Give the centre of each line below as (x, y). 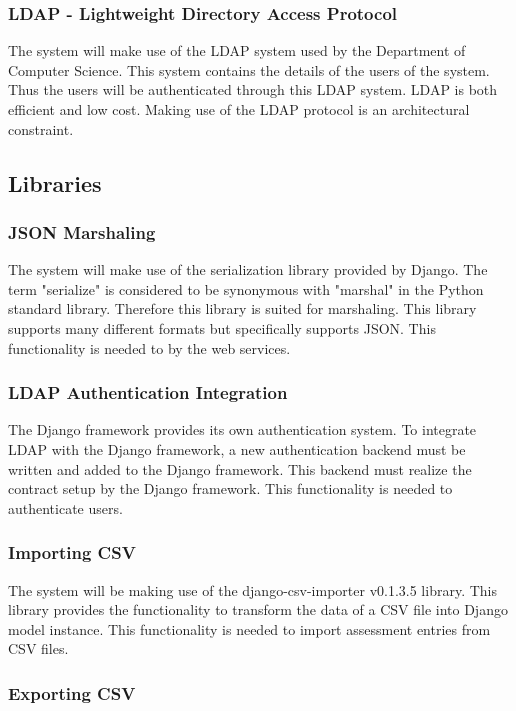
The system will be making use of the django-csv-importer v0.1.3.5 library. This (252, 589)
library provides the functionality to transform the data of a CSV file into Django (258, 609)
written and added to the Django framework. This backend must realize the (240, 468)
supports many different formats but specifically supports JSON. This (222, 327)
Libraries (55, 182)
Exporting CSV (72, 692)
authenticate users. (65, 507)
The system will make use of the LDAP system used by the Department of (237, 50)
